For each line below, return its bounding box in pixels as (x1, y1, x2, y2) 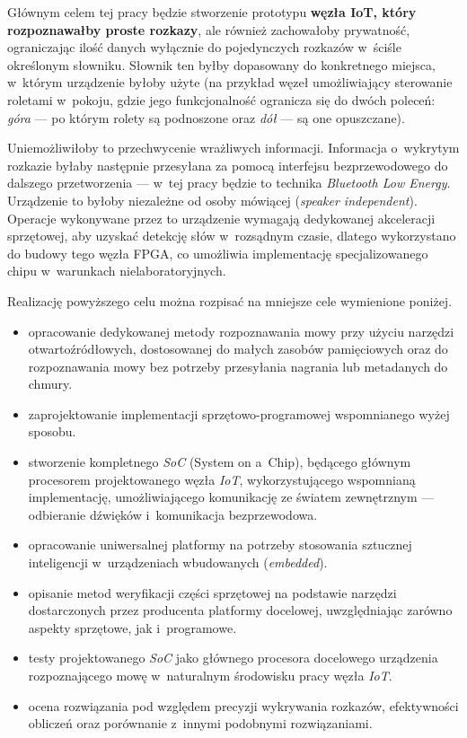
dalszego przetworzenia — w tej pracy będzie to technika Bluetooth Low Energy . (7, 173, 451, 192)
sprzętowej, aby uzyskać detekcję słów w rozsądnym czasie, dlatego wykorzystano (7, 226, 456, 245)
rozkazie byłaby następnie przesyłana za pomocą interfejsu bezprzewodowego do (7, 155, 448, 174)
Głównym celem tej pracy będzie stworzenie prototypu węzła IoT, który (7, 3, 417, 21)
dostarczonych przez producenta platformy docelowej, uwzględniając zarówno (28, 601, 453, 619)
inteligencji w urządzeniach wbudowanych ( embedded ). (28, 553, 328, 572)
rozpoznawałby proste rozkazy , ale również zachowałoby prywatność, (7, 20, 410, 39)
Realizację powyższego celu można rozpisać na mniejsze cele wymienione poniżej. (7, 291, 453, 310)
